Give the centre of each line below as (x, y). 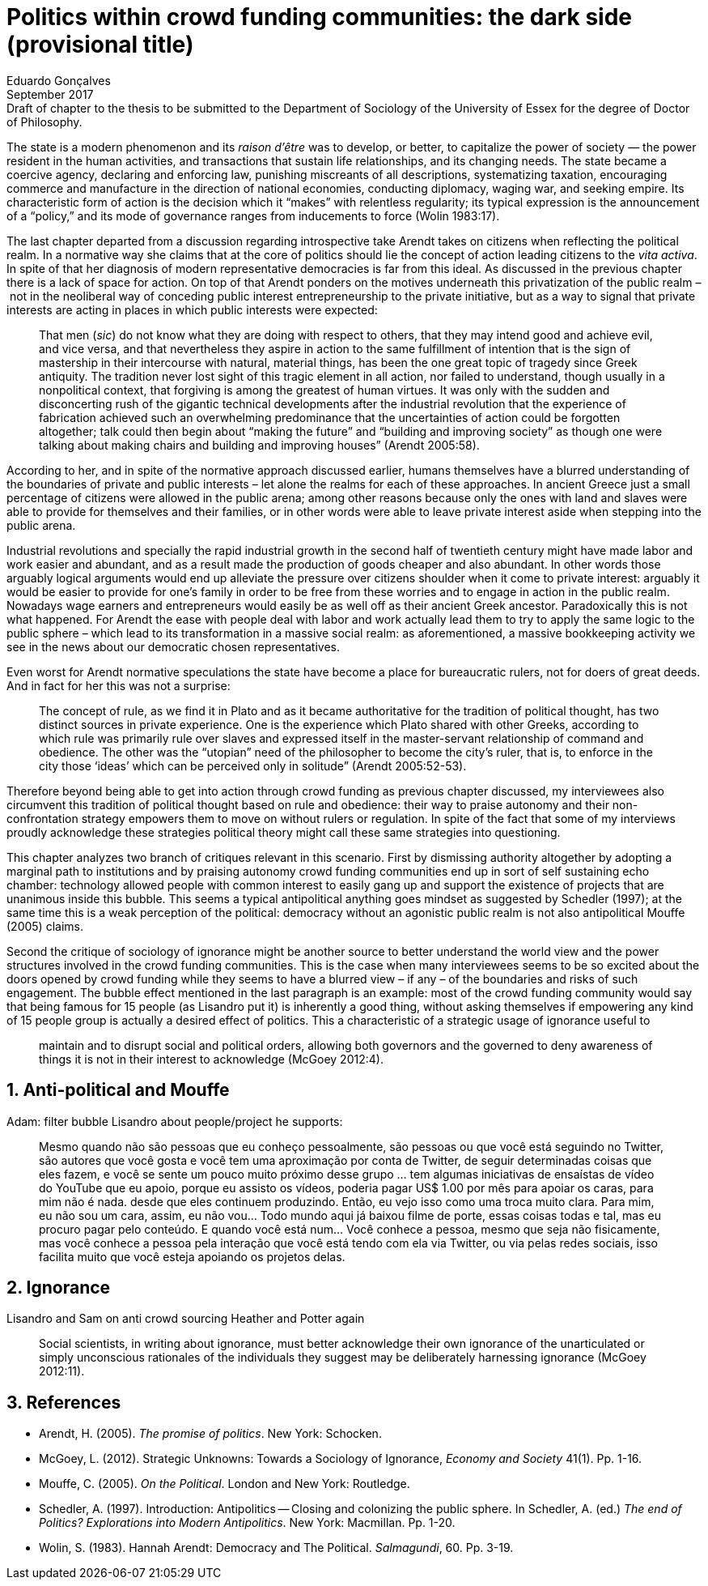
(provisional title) (100, 45)
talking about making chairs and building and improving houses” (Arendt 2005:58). (259, 445)
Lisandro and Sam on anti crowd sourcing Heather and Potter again (186, 1319)
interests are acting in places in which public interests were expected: (192, 309)
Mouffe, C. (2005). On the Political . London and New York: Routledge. (225, 1484)
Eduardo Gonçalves (59, 80)
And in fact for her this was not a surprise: (119, 685)
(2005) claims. (45, 926)
